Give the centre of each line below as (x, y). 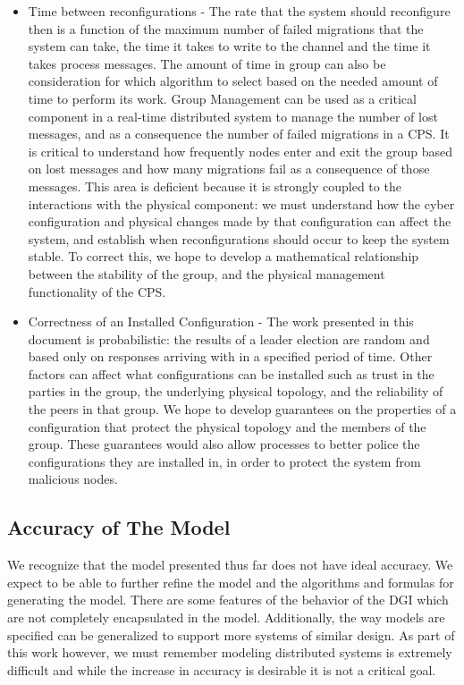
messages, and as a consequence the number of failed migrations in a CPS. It (239, 134)
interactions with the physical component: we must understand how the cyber (241, 203)
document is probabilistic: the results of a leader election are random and (229, 338)
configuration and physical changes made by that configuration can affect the (240, 221)
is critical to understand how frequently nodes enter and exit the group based (240, 151)
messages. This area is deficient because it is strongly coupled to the (215, 186)
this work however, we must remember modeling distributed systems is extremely (230, 652)
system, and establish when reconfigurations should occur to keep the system (239, 238)
